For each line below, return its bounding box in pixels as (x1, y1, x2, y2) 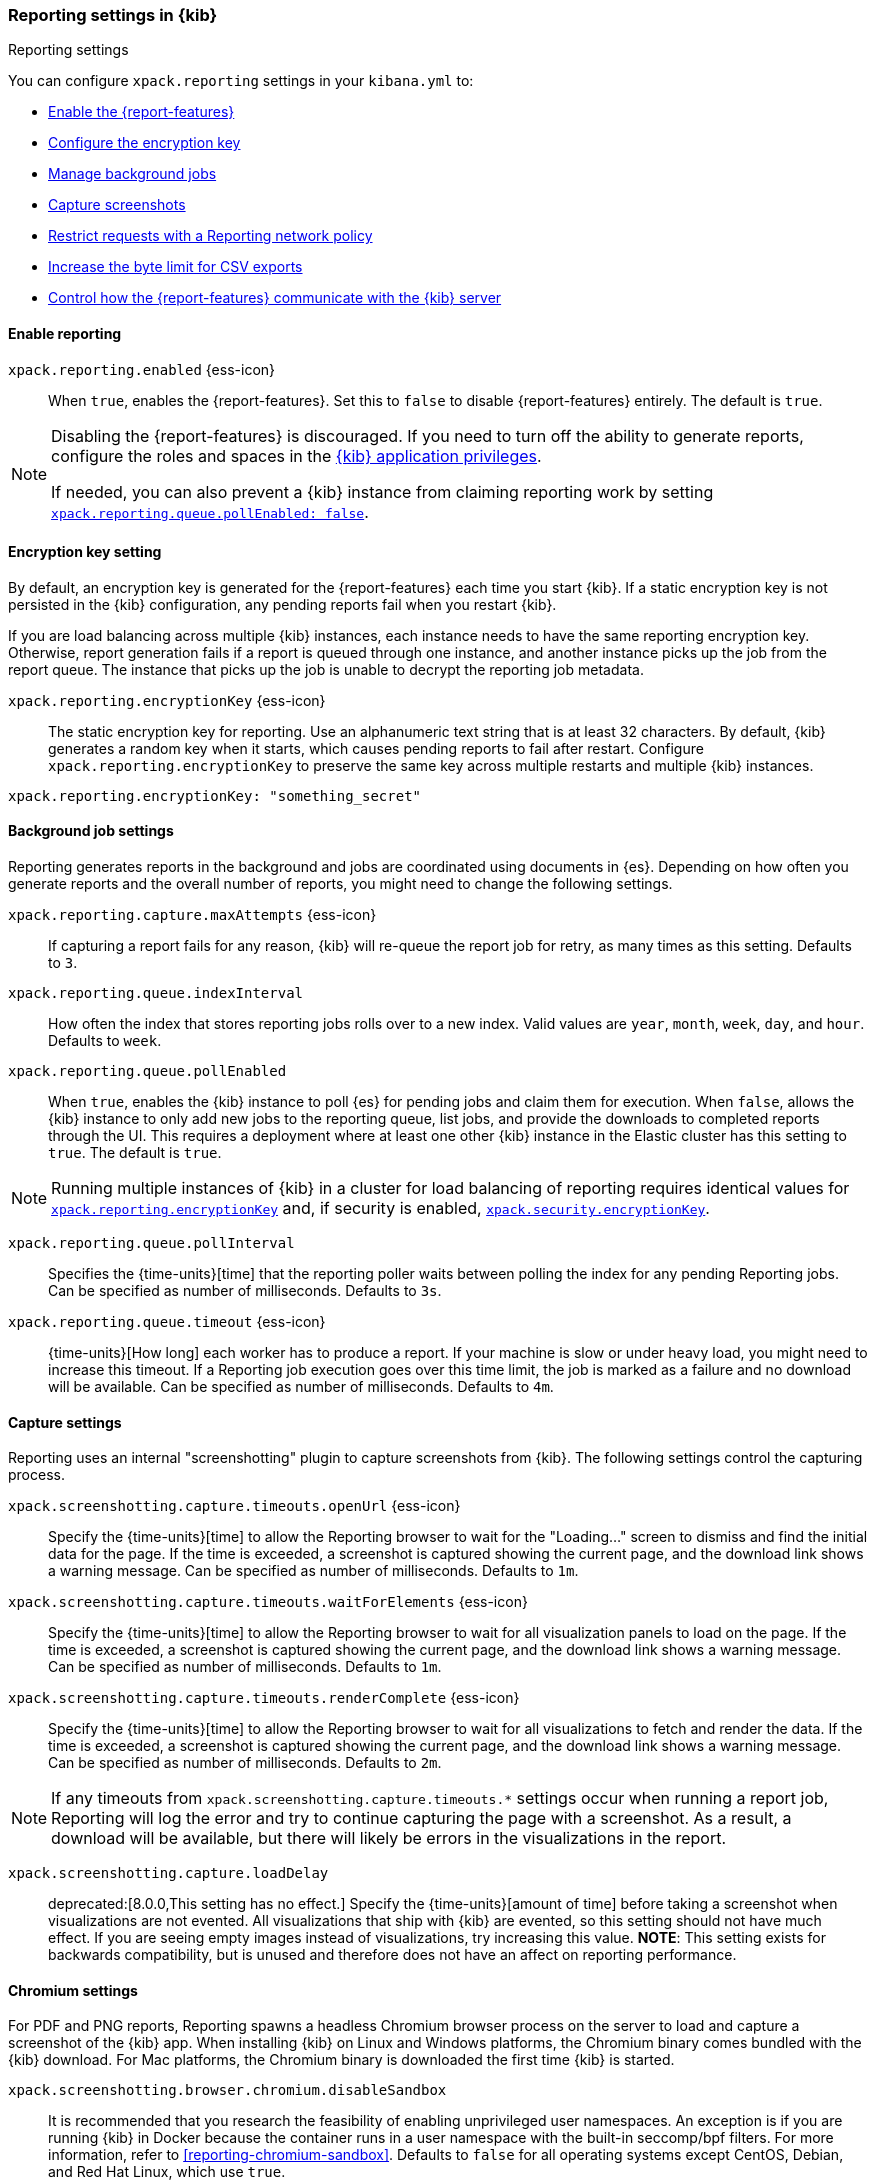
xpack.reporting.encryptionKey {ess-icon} (8, 691, 326, 709)
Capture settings (8, 1413, 122, 1431)
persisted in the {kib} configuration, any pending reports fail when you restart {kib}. (8, 595, 557, 613)
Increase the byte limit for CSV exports (48, 258, 303, 276)
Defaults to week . (48, 1032, 162, 1050)
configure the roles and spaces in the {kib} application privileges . (51, 445, 542, 466)
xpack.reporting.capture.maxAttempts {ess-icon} (8, 906, 377, 924)
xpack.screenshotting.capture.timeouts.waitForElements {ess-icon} (8, 1593, 528, 1611)
